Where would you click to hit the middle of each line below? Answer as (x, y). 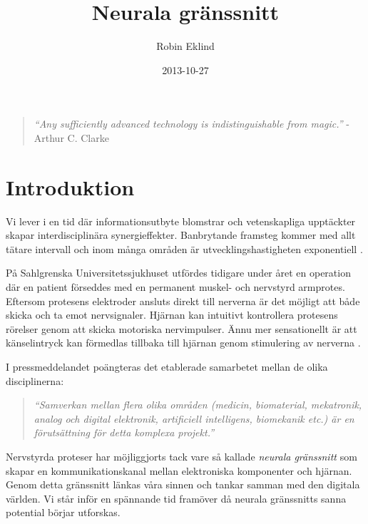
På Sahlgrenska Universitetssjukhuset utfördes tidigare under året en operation (178, 273)
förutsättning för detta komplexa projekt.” (124, 432)
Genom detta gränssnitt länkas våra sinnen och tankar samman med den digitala (183, 484)
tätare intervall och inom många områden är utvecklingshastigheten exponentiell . (184, 248)
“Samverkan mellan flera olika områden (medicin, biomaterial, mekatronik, (198, 405)
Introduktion (70, 186)
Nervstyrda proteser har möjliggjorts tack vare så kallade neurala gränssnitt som (182, 456)
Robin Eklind (185, 46)
